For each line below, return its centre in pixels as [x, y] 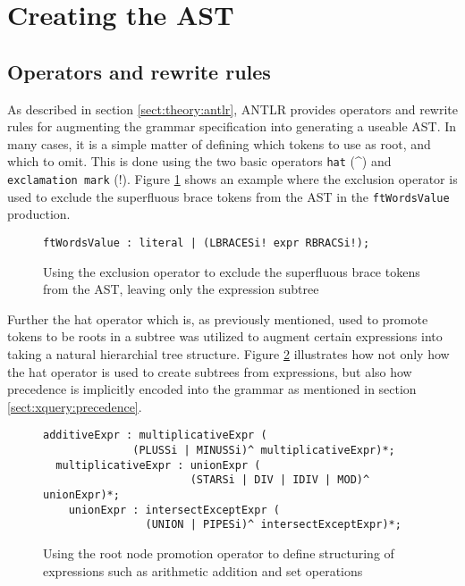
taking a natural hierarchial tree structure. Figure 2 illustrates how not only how [228, 353]
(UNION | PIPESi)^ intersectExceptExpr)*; [273, 525]
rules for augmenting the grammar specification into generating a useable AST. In [232, 126]
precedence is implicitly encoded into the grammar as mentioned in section [212, 389]
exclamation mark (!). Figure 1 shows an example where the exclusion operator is [232, 179]
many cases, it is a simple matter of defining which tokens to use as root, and [219, 143]
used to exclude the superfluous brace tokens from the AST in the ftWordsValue [228, 196]
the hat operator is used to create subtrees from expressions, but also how [210, 371]
